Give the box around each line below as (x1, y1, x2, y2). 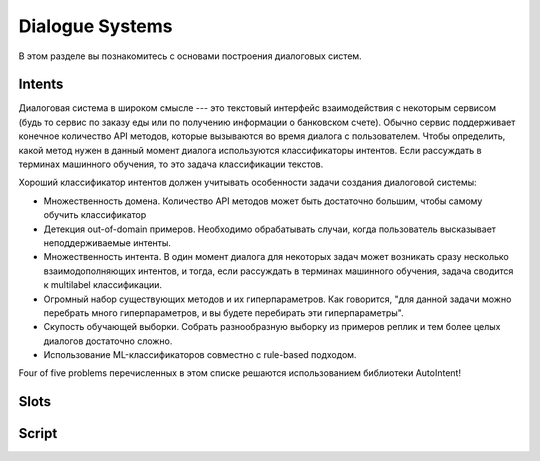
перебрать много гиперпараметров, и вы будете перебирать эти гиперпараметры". (43, 306, 404, 319)
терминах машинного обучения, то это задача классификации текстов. (18, 158, 324, 170)
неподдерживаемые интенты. (43, 236, 172, 249)
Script (18, 425, 58, 442)
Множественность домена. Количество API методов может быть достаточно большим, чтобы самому (43, 195, 483, 207)
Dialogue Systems (18, 15, 174, 37)
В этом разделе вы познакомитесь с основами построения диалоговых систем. (18, 50, 362, 62)
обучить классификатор (43, 209, 147, 221)
